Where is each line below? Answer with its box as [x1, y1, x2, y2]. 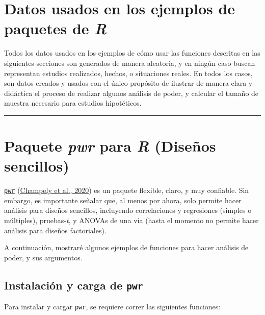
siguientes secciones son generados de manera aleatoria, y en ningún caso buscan [4, 57, 255, 68]
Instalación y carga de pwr [4, 277, 143, 293]
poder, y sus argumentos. [4, 252, 83, 262]
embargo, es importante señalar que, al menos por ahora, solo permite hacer [4, 195, 242, 205]
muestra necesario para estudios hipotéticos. [4, 98, 142, 108]
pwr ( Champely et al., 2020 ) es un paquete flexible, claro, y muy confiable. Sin [4, 185, 249, 196]
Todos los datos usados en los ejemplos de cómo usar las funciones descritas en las [4, 47, 260, 58]
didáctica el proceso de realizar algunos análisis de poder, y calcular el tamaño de [4, 87, 259, 98]
